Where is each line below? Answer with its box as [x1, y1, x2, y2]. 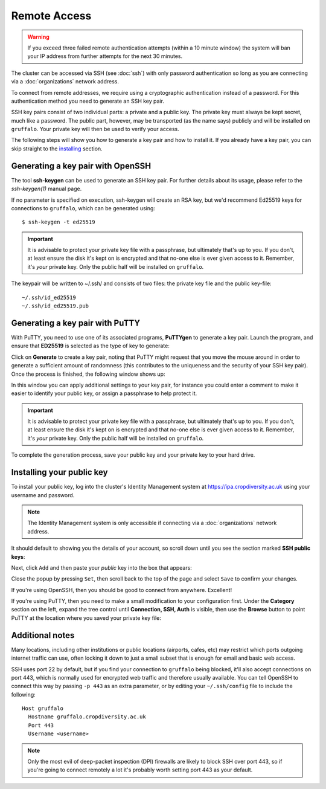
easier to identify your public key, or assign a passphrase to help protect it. [11, 390, 197, 397]
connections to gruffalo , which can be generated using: [11, 204, 155, 211]
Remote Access [11, 9, 92, 22]
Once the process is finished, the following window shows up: [11, 370, 165, 378]
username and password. [11, 491, 75, 498]
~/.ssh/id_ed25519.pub [22, 303, 89, 309]
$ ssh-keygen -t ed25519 [22, 219, 95, 226]
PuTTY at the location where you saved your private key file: [11, 614, 161, 622]
